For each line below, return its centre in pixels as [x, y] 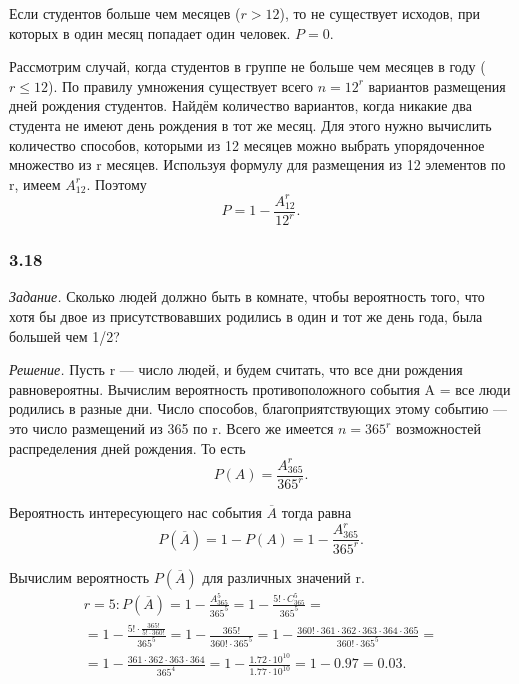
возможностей [438, 428]
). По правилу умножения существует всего [180, 85]
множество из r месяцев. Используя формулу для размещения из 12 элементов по [257, 164]
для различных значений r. [283, 576]
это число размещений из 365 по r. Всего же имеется [171, 428]
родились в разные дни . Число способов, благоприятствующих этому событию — [258, 408]
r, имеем [35, 183]
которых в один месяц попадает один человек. [150, 32]
